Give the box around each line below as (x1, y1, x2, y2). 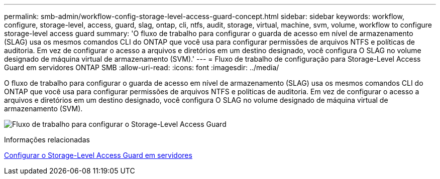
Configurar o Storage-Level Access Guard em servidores (4, 151, 192, 159)
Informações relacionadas (4, 135, 90, 144)
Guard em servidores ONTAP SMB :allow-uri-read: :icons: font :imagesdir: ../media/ (4, 63, 279, 72)
